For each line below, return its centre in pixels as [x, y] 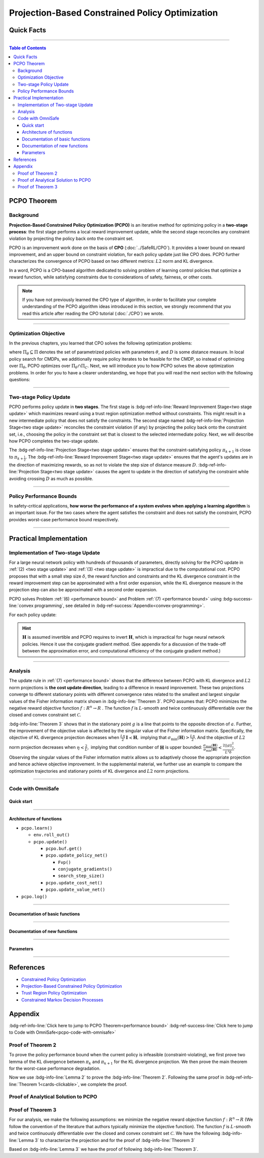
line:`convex [21, 606]
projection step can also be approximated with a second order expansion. [83, 590]
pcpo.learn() [37, 828]
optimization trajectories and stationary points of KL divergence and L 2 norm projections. [99, 771]
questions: [20, 379]
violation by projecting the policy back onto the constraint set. [71, 239]
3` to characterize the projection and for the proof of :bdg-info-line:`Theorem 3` [115, 1140]
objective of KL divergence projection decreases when [64, 738]
